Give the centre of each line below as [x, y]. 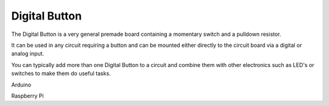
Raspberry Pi [27, 96]
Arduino [21, 85]
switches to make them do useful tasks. [61, 74]
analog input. [28, 54]
